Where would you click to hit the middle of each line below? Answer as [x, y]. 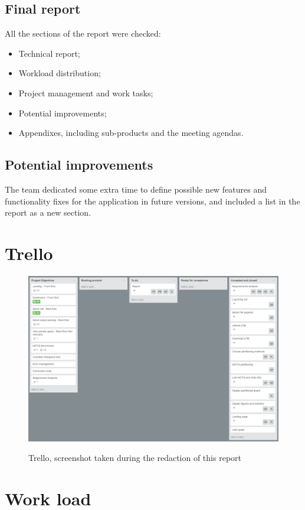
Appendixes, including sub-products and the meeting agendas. [131, 133]
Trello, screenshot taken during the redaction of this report [135, 458]
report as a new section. [48, 212]
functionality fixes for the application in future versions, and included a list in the [152, 201]
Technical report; [49, 53]
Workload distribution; [60, 73]
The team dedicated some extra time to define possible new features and [136, 189]
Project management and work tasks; [86, 92]
